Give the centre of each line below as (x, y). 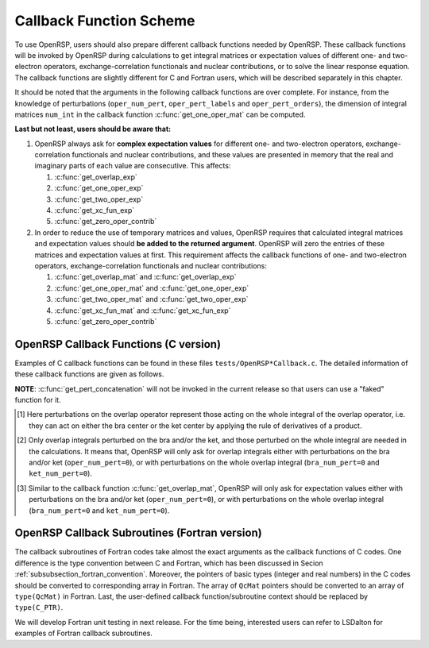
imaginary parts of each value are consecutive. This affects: (133, 166)
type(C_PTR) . (39, 607)
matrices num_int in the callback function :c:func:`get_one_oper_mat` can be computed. (160, 114)
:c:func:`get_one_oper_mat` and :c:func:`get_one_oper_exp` (152, 288)
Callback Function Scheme (105, 21)
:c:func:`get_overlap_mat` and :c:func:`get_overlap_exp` (146, 277)
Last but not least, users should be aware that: (93, 129)
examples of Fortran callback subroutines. (83, 633)
